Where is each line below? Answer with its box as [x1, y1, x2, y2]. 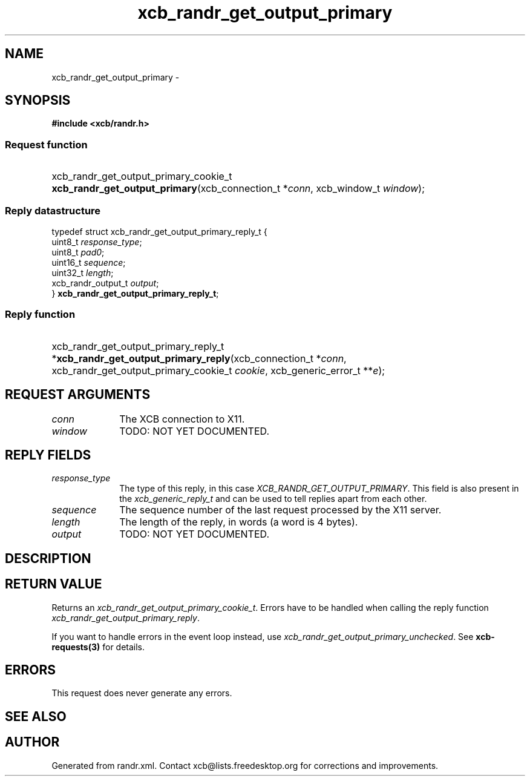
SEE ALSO [5, 708, 67, 724]
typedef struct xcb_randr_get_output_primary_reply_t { [51, 226, 267, 237]
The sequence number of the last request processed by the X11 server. [119, 504, 442, 516]
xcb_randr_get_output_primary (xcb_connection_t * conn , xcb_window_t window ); [51, 182, 425, 195]
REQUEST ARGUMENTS [5, 387, 151, 403]
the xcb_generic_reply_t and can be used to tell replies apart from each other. [119, 493, 427, 504]
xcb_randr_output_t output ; [51, 277, 159, 288]
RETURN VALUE [5, 576, 102, 592]
